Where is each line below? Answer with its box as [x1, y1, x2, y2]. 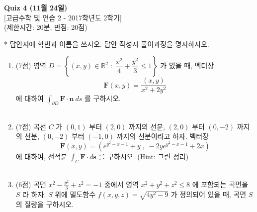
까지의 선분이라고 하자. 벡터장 [116, 131, 209, 141]
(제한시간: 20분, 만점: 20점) [4, 22, 87, 32]
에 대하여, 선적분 [15, 151, 68, 162]
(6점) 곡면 [15, 179, 46, 190]
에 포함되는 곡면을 [192, 179, 249, 190]
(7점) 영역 [15, 60, 46, 71]
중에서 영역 [104, 179, 139, 190]
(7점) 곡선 [15, 121, 46, 131]
